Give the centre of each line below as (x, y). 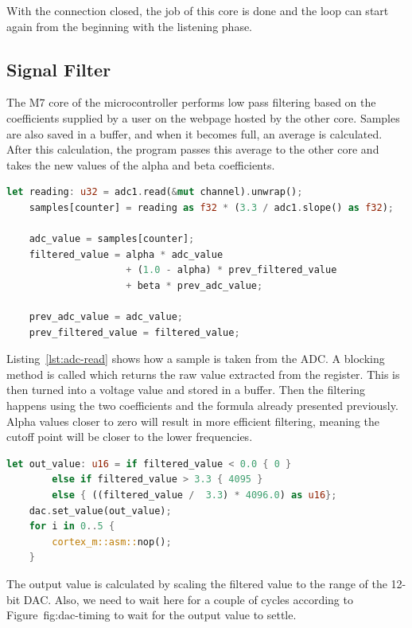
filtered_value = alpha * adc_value (126, 254)
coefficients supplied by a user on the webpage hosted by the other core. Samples (203, 117)
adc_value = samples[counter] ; (112, 239)
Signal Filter (59, 69)
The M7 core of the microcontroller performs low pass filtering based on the (191, 102)
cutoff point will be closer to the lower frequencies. (130, 437)
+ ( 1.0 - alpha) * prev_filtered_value (231, 270)
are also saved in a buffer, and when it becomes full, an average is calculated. (194, 133)
